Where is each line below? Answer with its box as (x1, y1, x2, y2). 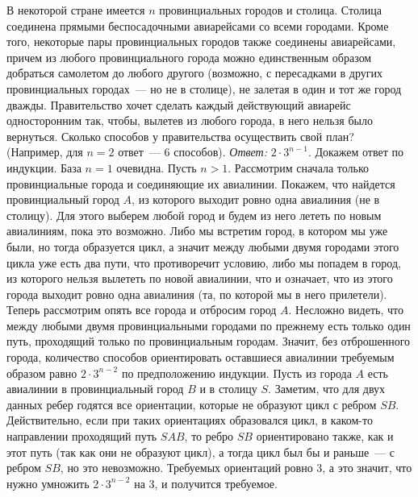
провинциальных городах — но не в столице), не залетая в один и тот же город (6, 80, 402, 97)
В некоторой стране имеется (6, 2, 145, 18)
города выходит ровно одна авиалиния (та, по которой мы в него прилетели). (6, 285, 387, 302)
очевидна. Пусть (116, 159, 197, 176)
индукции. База (6, 159, 82, 176)
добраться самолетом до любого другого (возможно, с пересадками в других (6, 64, 383, 81)
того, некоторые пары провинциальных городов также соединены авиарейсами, (6, 33, 396, 50)
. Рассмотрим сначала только (228, 159, 370, 176)
